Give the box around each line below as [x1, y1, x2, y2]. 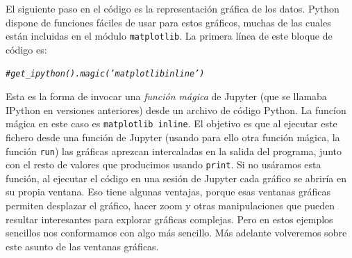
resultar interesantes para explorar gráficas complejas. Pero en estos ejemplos [6, 211, 333, 226]
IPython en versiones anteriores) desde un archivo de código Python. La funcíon [6, 102, 346, 117]
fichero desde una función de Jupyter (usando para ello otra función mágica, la [6, 129, 340, 144]
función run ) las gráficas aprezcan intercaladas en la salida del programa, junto [6, 143, 342, 158]
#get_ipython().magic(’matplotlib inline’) [6, 69, 205, 79]
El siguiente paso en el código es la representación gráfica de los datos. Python [6, 1, 340, 15]
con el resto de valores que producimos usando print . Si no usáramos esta [6, 157, 321, 172]
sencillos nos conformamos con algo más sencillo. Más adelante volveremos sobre [6, 225, 347, 240]
